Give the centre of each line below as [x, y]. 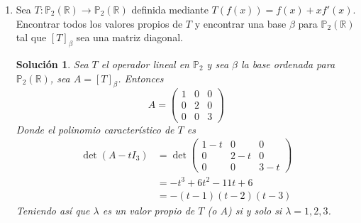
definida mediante [170, 9]
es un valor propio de [149, 210]
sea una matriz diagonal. [129, 37]
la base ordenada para [288, 64]
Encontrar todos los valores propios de [99, 23]
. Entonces [141, 78]
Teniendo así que [53, 210]
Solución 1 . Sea [52, 64]
